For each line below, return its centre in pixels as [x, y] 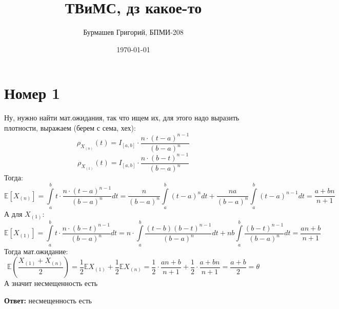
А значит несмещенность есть [51, 283]
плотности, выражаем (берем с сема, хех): [70, 127]
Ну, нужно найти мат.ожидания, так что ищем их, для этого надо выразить [122, 118]
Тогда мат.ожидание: [36, 251]
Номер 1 [32, 93]
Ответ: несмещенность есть [48, 300]
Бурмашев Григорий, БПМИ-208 [133, 32]
